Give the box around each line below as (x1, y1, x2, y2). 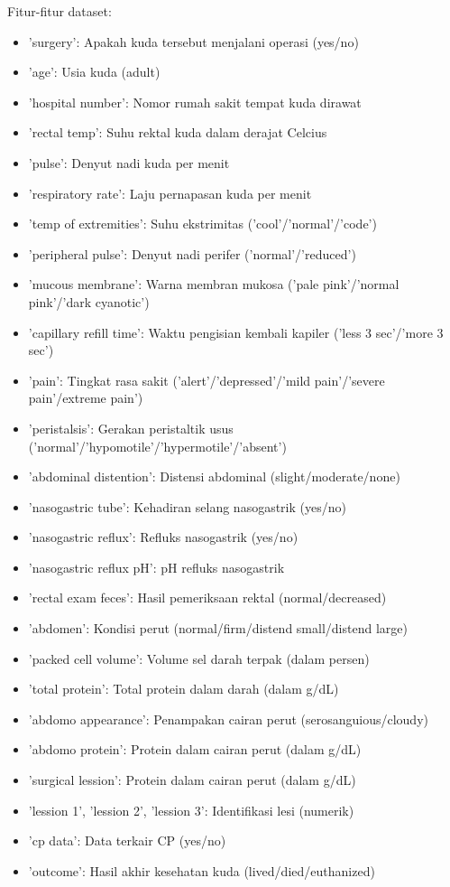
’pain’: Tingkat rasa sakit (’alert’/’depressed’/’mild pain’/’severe (28, 370, 385, 389)
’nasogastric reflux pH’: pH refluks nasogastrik (28, 557, 285, 576)
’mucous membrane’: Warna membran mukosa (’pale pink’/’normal (28, 275, 399, 294)
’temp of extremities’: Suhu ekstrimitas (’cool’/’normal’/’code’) (28, 214, 377, 233)
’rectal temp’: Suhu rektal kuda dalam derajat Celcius (28, 123, 327, 142)
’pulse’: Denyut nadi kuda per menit (28, 153, 230, 172)
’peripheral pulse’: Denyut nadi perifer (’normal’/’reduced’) (28, 244, 356, 263)
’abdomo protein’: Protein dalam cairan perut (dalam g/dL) (28, 740, 362, 759)
